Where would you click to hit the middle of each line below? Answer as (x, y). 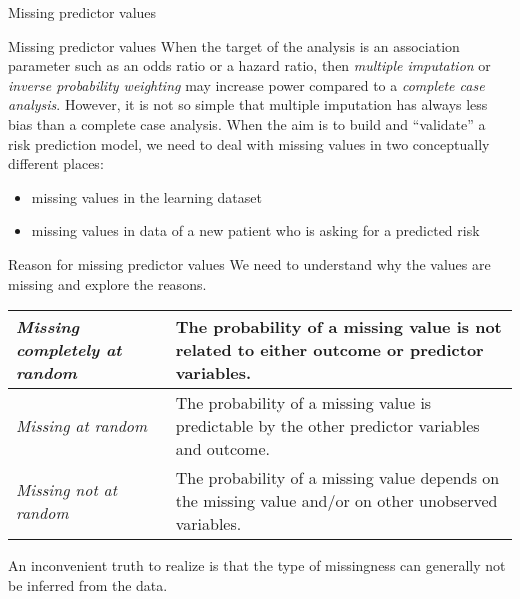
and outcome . (222, 449)
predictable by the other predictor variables (327, 426)
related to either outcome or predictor (329, 350)
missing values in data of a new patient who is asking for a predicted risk (255, 230)
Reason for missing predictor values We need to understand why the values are (249, 263)
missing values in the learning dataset (146, 196)
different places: (56, 163)
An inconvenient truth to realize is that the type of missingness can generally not (257, 565)
